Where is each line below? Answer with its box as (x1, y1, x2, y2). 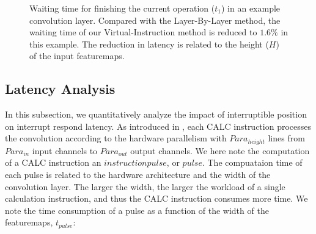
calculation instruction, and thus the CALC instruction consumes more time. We (5, 192, 308, 205)
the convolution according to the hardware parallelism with (5, 132, 227, 144)
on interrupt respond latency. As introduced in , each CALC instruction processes (5, 119, 312, 132)
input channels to (32, 144, 98, 157)
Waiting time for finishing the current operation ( (29, 2, 215, 14)
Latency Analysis (5, 79, 116, 98)
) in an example (221, 2, 281, 14)
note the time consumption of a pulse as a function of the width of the (5, 204, 269, 216)
